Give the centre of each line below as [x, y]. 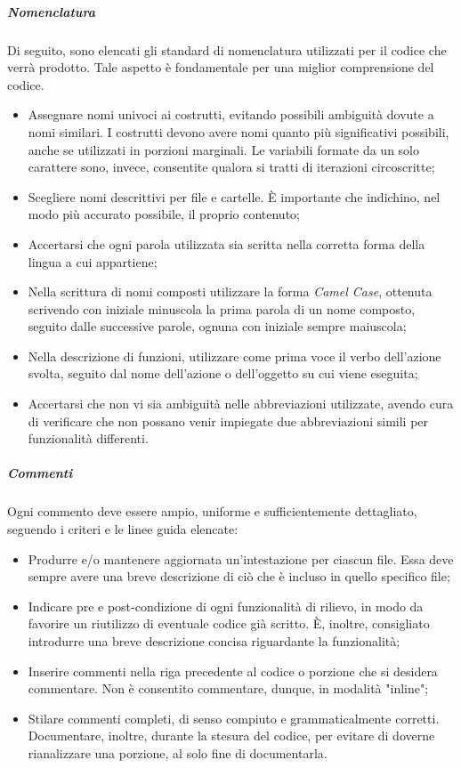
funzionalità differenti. [88, 438]
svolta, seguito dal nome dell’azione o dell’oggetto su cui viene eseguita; [223, 373]
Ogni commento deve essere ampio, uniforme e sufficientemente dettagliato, [212, 511]
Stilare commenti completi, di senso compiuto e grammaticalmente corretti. [234, 718]
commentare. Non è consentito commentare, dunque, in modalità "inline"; [228, 688]
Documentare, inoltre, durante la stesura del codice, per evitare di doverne [231, 736]
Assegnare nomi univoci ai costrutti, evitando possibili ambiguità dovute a [231, 114]
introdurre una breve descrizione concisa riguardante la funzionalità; [214, 640]
